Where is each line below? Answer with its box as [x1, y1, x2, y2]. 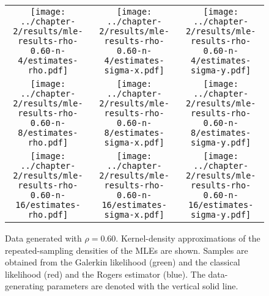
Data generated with [5, 232, 82, 244]
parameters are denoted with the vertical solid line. [46, 279, 238, 292]
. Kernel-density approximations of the [116, 232, 260, 244]
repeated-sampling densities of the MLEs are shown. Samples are [5, 243, 248, 256]
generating [5, 279, 44, 292]
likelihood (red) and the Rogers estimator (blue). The [5, 267, 205, 280]
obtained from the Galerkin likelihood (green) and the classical [5, 256, 240, 268]
